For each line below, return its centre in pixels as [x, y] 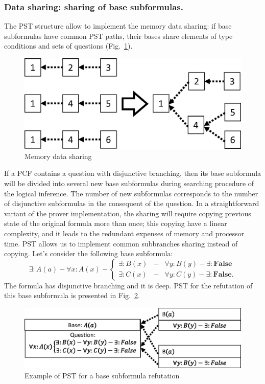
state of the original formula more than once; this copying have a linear [116, 223]
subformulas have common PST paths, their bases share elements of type [118, 36]
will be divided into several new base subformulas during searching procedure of [129, 183]
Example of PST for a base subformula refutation [102, 375]
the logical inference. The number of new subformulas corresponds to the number [131, 193]
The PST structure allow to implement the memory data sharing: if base [118, 26]
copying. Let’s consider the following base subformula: [89, 253]
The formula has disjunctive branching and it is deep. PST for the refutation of [128, 285]
